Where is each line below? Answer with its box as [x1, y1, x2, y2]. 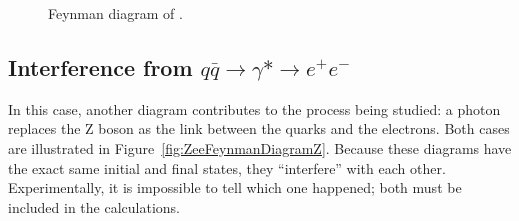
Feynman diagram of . [48, 3, 183, 23]
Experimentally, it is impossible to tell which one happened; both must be [8, 177, 462, 198]
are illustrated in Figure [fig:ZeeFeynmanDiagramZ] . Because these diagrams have [8, 137, 512, 158]
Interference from [8, 51, 193, 82]
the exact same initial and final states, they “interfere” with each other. [8, 157, 446, 178]
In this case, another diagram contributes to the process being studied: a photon [8, 98, 501, 119]
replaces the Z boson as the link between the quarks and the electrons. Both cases [8, 118, 510, 139]
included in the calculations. [8, 196, 180, 217]
